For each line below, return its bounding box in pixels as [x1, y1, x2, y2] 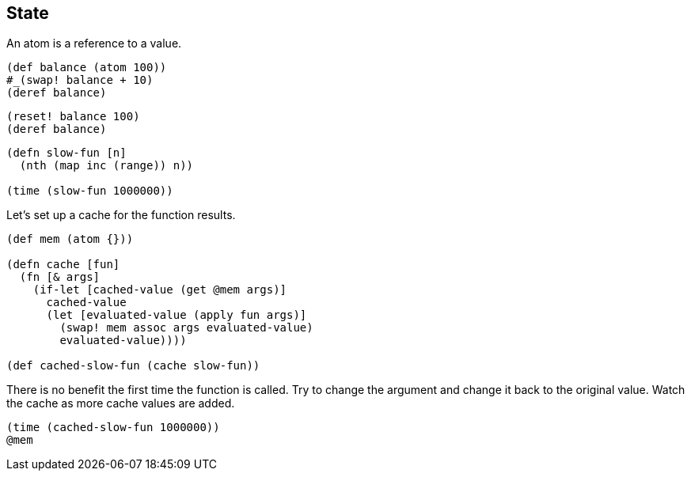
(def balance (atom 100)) [6, 61, 167, 74]
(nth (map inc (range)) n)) [19, 159, 194, 172]
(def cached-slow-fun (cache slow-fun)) [6, 359, 260, 373]
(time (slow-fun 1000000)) [6, 184, 173, 198]
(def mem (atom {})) [6, 233, 134, 246]
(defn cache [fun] [6, 258, 120, 271]
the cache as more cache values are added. [6, 396, 235, 411]
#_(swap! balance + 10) [6, 74, 154, 87]
